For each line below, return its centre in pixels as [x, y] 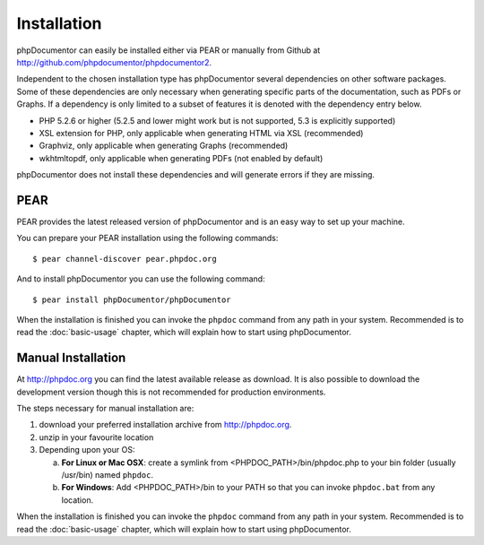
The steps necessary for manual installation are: [105, 408]
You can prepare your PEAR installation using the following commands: [147, 238]
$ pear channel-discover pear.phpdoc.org [125, 259]
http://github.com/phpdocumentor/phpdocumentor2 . [114, 62]
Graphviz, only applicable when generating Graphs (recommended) [164, 146]
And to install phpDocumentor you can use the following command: [141, 279]
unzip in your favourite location [96, 437]
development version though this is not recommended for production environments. [171, 392]
